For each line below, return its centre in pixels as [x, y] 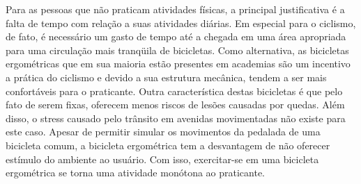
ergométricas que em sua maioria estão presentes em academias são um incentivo [178, 64]
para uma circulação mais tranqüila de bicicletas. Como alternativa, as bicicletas [177, 50]
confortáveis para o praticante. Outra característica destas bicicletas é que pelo [174, 91]
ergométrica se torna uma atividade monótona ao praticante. [136, 173]
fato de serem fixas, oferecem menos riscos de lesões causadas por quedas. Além [175, 104]
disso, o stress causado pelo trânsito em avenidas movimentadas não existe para [176, 118]
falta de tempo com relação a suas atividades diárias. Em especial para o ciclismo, [181, 23]
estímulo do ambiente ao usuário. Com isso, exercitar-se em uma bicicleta [162, 159]
